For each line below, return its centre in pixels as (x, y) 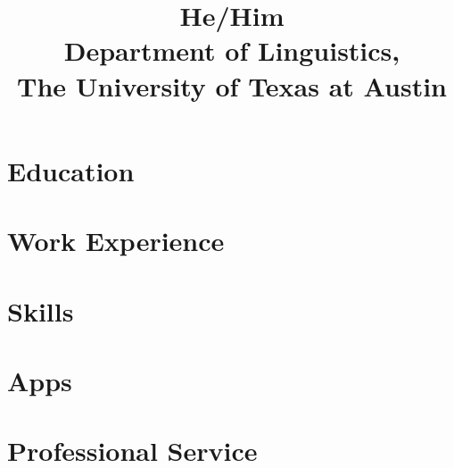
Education (71, 170)
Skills (41, 310)
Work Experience (116, 241)
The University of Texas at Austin (232, 85)
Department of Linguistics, (232, 50)
